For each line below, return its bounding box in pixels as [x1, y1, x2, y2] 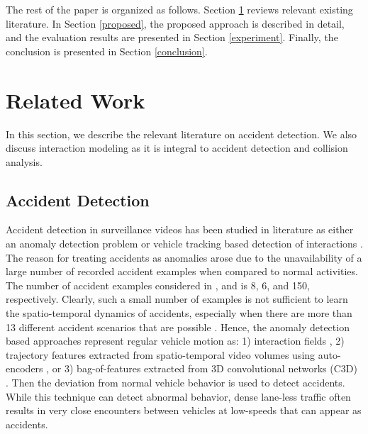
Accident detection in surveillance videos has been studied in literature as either [6, 222, 354, 237]
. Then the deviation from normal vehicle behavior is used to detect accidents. [6, 375, 345, 390]
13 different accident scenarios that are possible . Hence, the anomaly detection [6, 319, 350, 334]
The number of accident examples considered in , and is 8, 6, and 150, [6, 277, 310, 292]
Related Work [6, 85, 145, 114]
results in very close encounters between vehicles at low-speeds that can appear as [6, 403, 362, 418]
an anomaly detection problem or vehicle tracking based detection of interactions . [6, 236, 363, 251]
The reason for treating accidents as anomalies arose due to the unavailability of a [6, 250, 362, 265]
